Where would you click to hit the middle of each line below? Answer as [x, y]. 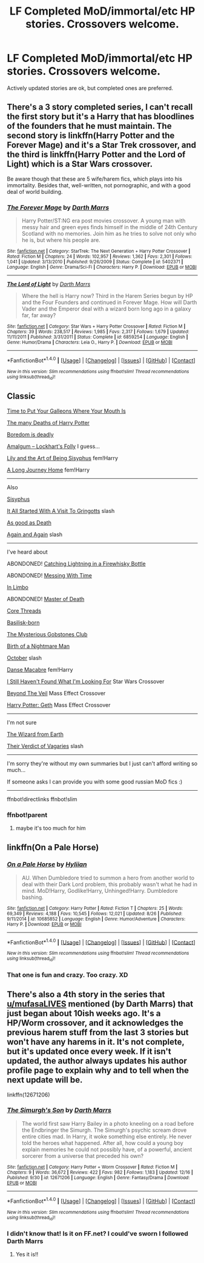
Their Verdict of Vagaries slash [45, 746]
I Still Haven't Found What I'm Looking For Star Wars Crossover [86, 681]
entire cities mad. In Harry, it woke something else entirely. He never [107, 1136]
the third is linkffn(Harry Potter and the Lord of [96, 155]
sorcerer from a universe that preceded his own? [83, 1155]
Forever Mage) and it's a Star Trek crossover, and [101, 145]
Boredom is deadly [30, 434]
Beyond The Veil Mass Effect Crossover [56, 693]
